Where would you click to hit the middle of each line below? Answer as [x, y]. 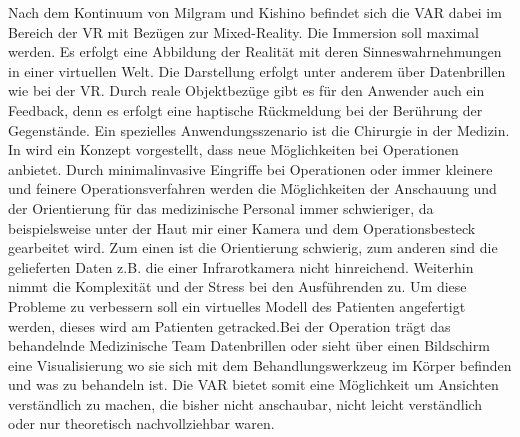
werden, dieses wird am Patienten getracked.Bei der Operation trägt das [229, 325]
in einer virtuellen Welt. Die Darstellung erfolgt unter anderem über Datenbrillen [257, 70]
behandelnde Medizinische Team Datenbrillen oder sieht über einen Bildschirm [249, 345]
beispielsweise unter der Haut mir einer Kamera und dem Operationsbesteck [242, 227]
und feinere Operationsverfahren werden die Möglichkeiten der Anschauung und [252, 188]
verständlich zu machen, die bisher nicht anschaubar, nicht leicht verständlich [245, 403]
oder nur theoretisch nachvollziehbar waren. [141, 423]
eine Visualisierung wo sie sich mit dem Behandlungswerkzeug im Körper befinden [260, 364]
